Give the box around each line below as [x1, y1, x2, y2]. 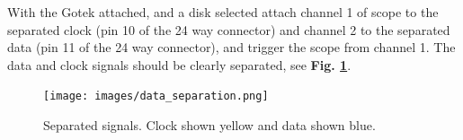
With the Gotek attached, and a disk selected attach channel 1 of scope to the [7, 3, 439, 21]
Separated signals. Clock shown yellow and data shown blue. [43, 116, 376, 135]
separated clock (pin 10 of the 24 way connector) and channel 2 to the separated [7, 20, 450, 39]
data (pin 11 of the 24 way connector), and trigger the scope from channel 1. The [7, 38, 456, 57]
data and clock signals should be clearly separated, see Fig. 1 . [7, 55, 352, 74]
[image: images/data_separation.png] [43, 90, 269, 103]
